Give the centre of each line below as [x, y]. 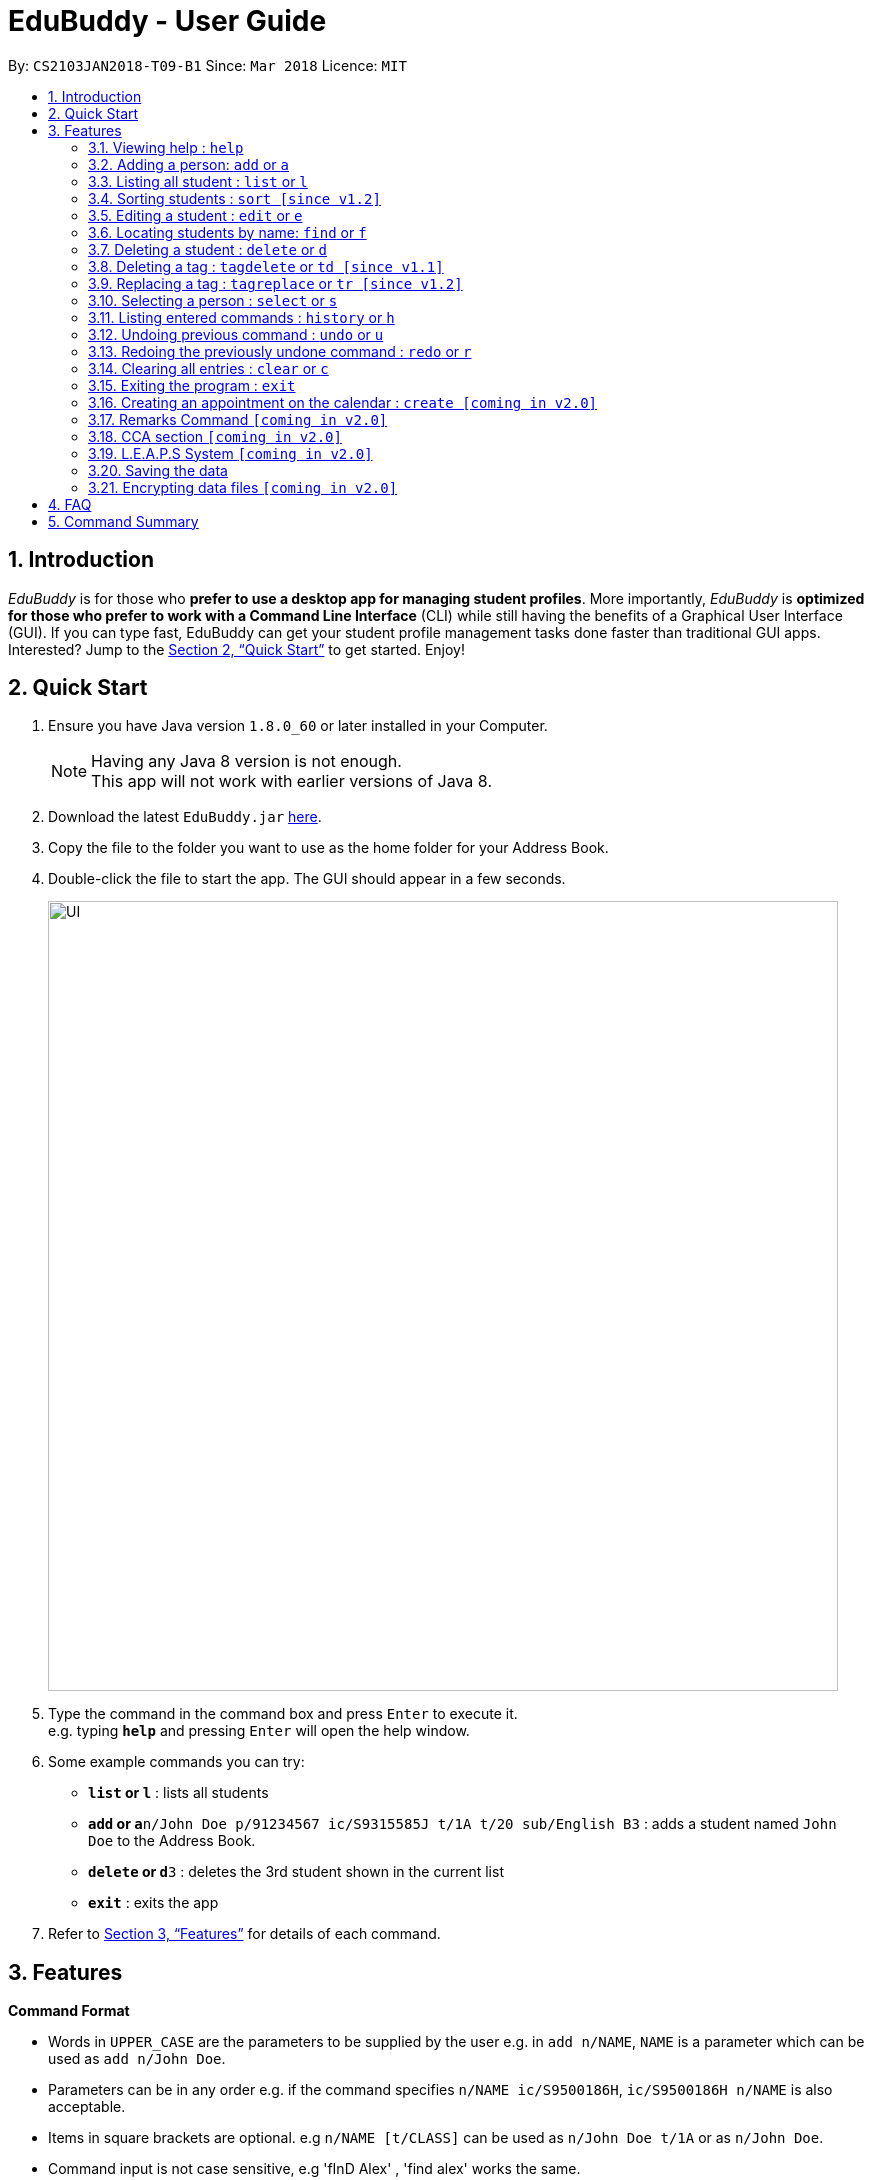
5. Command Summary [123, 521]
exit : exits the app [153, 1903]
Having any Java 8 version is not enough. [246, 761]
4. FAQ [70, 504]
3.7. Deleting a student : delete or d [207, 249]
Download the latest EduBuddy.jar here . [185, 817]
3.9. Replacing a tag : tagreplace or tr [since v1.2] [275, 283]
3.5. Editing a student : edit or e [195, 215]
